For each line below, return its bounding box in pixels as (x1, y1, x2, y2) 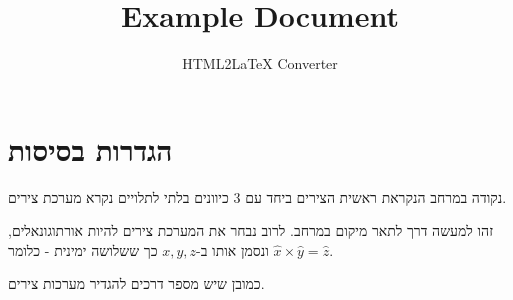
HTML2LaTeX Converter (182, 53, 338, 74)
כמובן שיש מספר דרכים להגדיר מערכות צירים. (8, 273, 265, 294)
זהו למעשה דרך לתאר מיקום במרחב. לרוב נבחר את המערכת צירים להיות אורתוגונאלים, (8, 220, 494, 241)
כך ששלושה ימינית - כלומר (8, 239, 158, 260)
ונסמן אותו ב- (196, 239, 269, 260)
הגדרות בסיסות (8, 128, 173, 169)
